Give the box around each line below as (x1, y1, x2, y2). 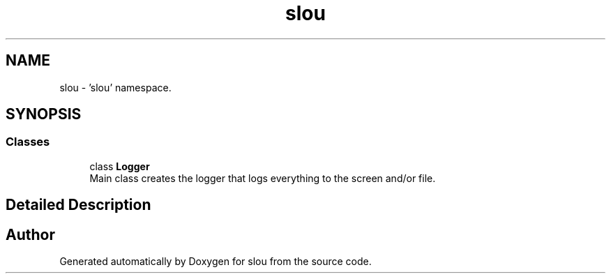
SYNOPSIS (6, 105, 82, 123)
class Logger (89, 160, 150, 172)
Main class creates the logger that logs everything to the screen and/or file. (89, 172, 436, 184)
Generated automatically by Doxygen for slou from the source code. (59, 255, 372, 268)
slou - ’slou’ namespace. (59, 81, 172, 93)
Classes (6, 135, 50, 149)
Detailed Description (6, 196, 151, 214)
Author (6, 225, 55, 243)
